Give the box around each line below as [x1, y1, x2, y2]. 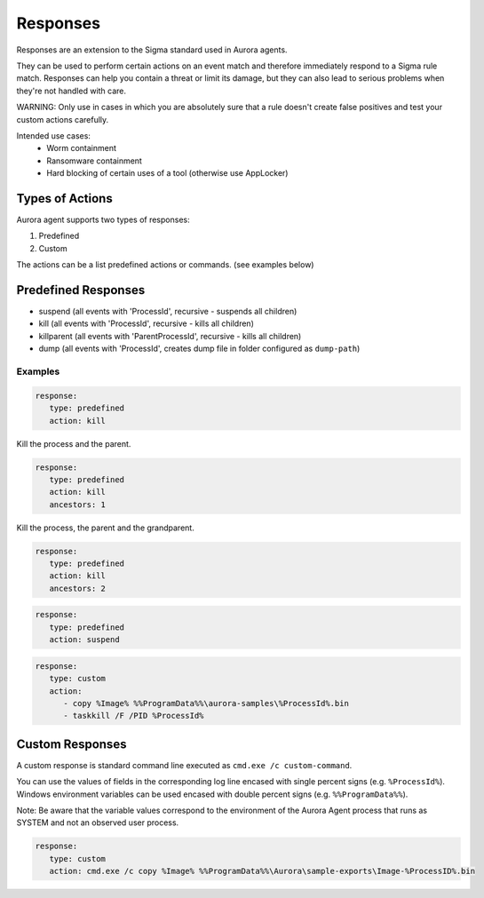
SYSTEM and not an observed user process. [16, 817, 179, 828]
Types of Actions [16, 191, 113, 206]
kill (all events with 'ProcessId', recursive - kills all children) [38, 318, 255, 329]
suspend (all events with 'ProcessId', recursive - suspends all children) [38, 306, 298, 317]
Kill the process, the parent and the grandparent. [16, 522, 194, 533]
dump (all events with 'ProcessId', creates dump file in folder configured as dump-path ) [38, 343, 361, 354]
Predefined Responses [16, 282, 146, 298]
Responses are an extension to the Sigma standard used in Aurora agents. [16, 44, 288, 55]
